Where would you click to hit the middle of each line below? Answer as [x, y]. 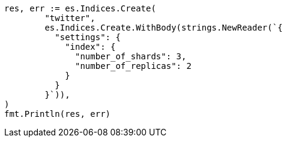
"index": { [90, 47]
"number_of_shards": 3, [131, 56]
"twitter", [70, 18]
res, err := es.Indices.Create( [80, 8]
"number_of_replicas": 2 [133, 66]
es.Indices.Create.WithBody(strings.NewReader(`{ [164, 28]
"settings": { [88, 37]
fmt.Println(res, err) [58, 114]
